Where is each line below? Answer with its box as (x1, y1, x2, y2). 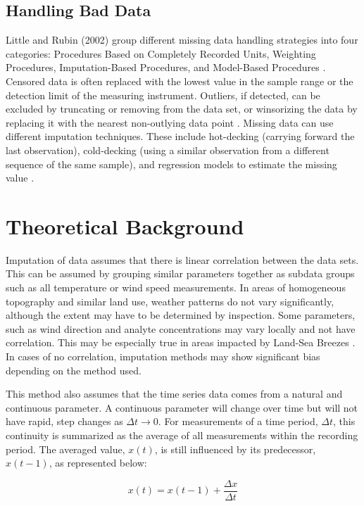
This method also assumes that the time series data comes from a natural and (6, 386, 343, 401)
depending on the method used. (6, 362, 142, 377)
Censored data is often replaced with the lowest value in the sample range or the (6, 73, 353, 88)
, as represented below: (49, 455, 147, 470)
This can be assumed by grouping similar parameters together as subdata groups (6, 266, 355, 281)
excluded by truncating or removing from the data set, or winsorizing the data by (6, 101, 358, 116)
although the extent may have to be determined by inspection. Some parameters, (6, 308, 356, 322)
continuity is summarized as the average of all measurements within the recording (6, 427, 358, 442)
